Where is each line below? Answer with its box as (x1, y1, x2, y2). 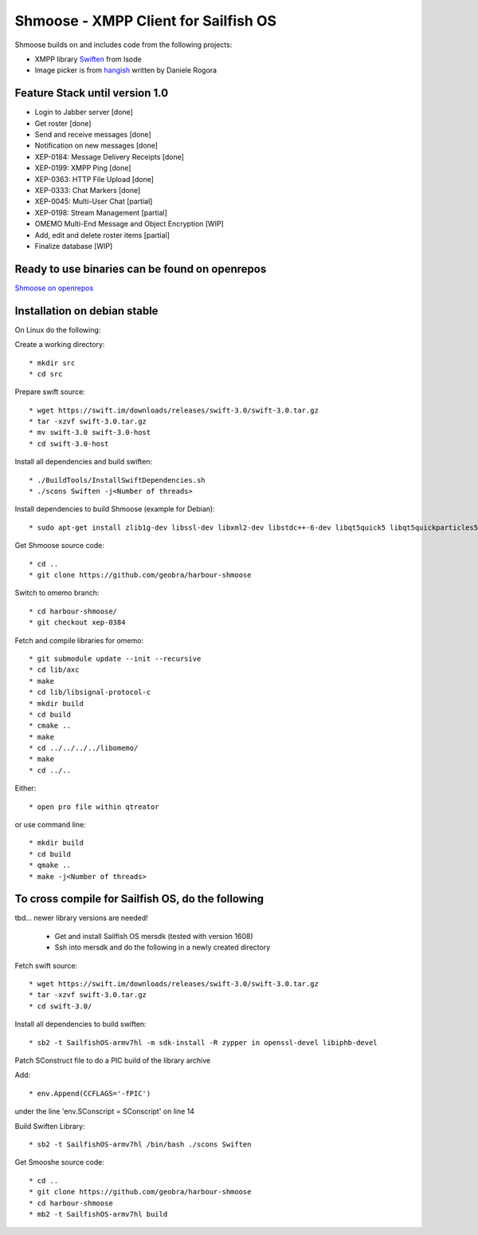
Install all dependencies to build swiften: (14, 1020, 147, 1029)
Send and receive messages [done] (34, 130, 151, 140)
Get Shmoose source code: (14, 541, 105, 550)
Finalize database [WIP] (34, 241, 113, 251)
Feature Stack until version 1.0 (14, 86, 169, 100)
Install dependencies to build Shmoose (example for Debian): (14, 504, 215, 514)
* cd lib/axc (29, 665, 80, 674)
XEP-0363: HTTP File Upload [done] (34, 174, 155, 183)
